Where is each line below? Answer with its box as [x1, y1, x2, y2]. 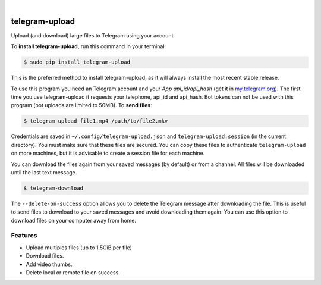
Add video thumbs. [26, 261, 73, 268]
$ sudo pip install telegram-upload [23, 59, 131, 65]
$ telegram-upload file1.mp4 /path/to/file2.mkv [23, 118, 168, 124]
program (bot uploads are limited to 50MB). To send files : [11, 102, 153, 109]
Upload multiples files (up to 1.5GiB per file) [26, 244, 132, 251]
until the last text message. [11, 168, 77, 176]
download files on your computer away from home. [11, 217, 137, 224]
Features [11, 231, 37, 240]
